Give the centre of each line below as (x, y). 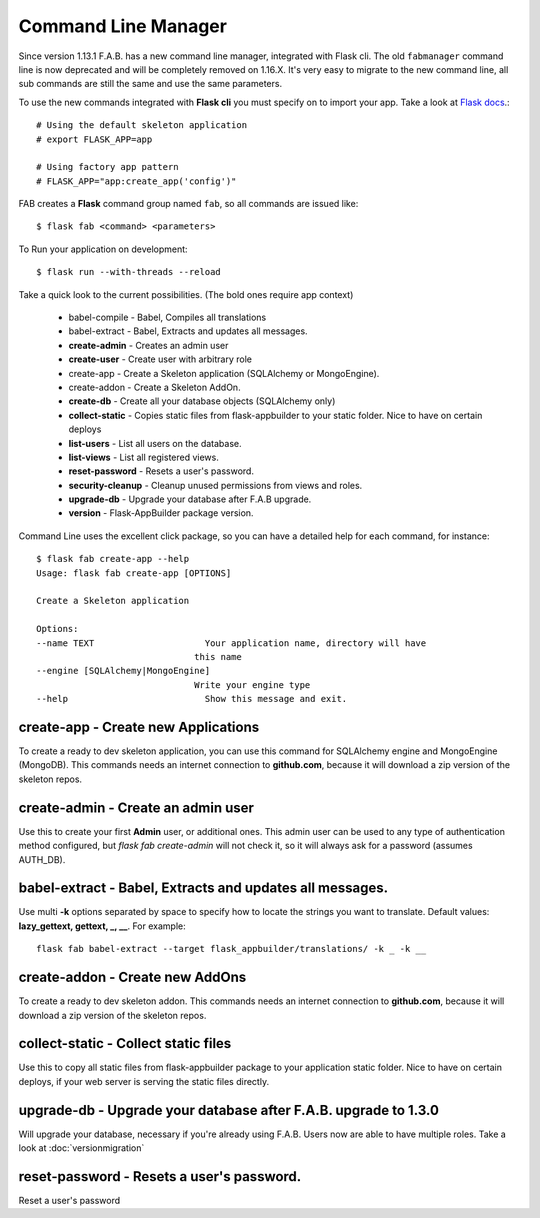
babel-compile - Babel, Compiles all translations (167, 317)
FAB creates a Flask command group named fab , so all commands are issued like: (188, 204)
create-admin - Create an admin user (136, 807)
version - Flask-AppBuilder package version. (161, 513)
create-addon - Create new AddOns (132, 977)
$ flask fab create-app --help (113, 559)
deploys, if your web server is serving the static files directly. (144, 1081)
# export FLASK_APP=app (94, 139)
